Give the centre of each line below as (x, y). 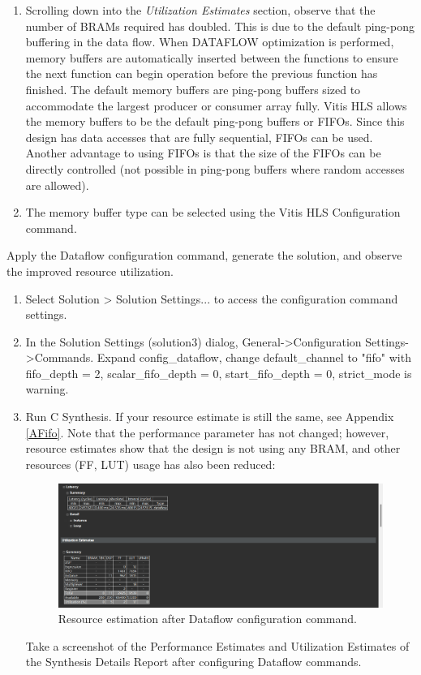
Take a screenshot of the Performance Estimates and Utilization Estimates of (217, 645)
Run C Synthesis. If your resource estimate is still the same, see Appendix (210, 417)
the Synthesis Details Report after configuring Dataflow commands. (193, 662)
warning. (47, 389)
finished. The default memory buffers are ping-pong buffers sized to (193, 89)
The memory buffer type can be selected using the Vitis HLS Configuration (213, 212)
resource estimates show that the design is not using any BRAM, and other (213, 448)
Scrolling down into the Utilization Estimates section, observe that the (200, 10)
